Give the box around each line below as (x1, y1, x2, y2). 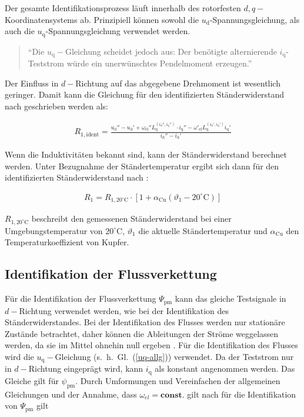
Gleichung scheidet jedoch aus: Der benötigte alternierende (65, 45, 277, 57)
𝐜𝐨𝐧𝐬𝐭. (161, 391, 185, 399)
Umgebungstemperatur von (5, 224, 103, 236)
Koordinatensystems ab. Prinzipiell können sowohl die (5, 13, 199, 25)
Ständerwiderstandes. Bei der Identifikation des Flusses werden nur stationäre (5, 316, 285, 328)
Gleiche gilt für (5, 374, 59, 386)
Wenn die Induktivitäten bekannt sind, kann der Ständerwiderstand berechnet (5, 148, 287, 161)
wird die (5, 351, 34, 363)
